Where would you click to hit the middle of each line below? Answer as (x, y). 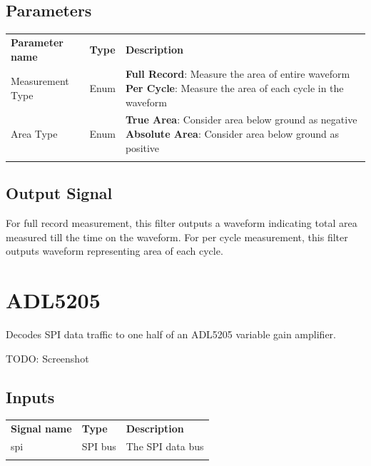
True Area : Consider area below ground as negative (241, 120)
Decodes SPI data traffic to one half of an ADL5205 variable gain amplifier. (171, 334)
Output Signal (59, 193)
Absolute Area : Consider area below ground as (232, 134)
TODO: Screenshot (47, 358)
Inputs (30, 396)
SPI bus (99, 446)
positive (142, 147)
